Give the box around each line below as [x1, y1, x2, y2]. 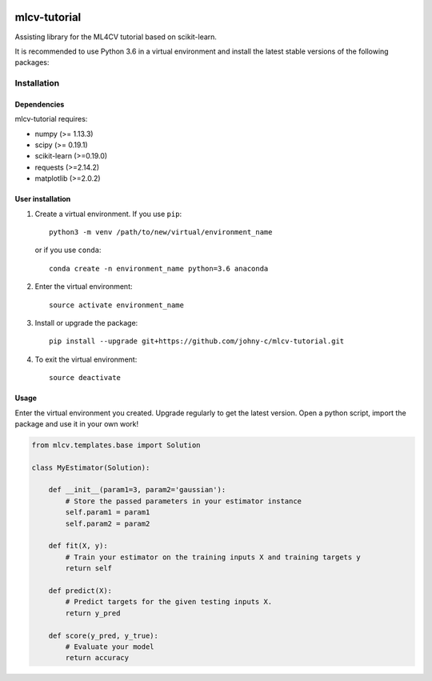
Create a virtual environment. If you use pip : [34, 209, 182, 218]
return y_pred [65, 608, 121, 618]
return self [65, 564, 112, 573]
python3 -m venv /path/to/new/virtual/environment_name [49, 227, 273, 236]
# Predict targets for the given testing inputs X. [65, 597, 273, 607]
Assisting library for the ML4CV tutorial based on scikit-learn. [14, 32, 218, 42]
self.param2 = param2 [65, 519, 150, 528]
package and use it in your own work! [14, 419, 139, 428]
